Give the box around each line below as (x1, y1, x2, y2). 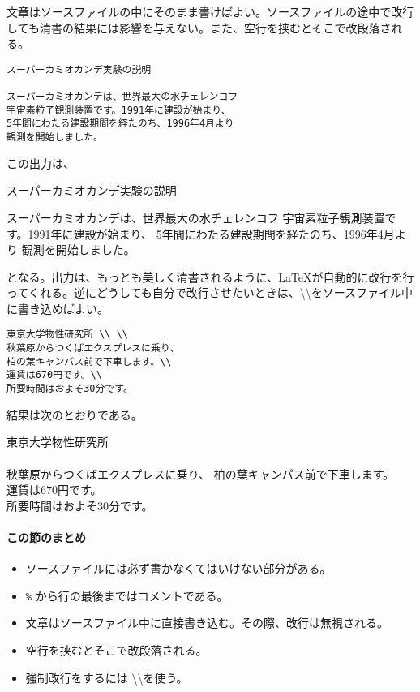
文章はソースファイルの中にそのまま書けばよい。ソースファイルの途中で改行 (6, 3, 414, 19)
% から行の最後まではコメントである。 (25, 587, 229, 604)
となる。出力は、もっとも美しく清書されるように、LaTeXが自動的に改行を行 (6, 268, 414, 285)
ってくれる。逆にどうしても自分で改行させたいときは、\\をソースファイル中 (6, 284, 414, 301)
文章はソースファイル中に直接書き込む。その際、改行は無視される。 (25, 614, 389, 631)
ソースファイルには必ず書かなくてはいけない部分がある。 (25, 560, 332, 577)
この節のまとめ (6, 528, 86, 545)
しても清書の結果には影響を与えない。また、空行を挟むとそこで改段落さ (6, 19, 392, 36)
